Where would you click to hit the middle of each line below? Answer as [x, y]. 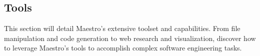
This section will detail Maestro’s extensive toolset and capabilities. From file [122, 28]
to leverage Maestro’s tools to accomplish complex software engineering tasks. [123, 48]
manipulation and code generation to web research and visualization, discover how [130, 38]
